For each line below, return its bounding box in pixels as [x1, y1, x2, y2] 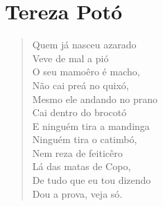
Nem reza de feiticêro [32, 145, 123, 160]
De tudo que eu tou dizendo [32, 173, 151, 187]
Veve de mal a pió [32, 50, 109, 65]
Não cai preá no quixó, [32, 77, 129, 92]
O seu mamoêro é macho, [32, 64, 140, 79]
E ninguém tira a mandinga [32, 118, 150, 133]
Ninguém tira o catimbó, [32, 132, 137, 147]
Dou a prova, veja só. [32, 186, 123, 200]
